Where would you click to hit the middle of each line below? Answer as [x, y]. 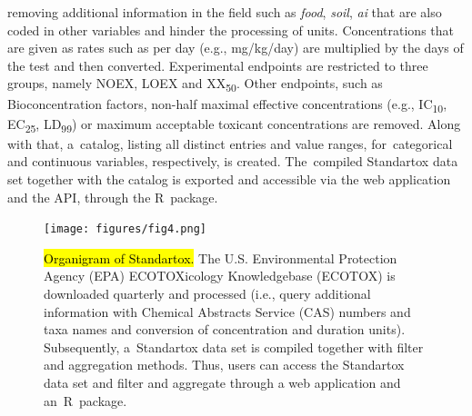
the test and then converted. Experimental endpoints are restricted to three [218, 65]
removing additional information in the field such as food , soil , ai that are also [225, 12]
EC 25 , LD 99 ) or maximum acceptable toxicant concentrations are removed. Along [234, 124]
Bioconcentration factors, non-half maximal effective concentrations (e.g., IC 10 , [227, 104]
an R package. [85, 400]
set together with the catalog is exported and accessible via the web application [229, 178]
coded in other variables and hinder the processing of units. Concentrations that [231, 30]
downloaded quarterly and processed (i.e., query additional [207, 293]
